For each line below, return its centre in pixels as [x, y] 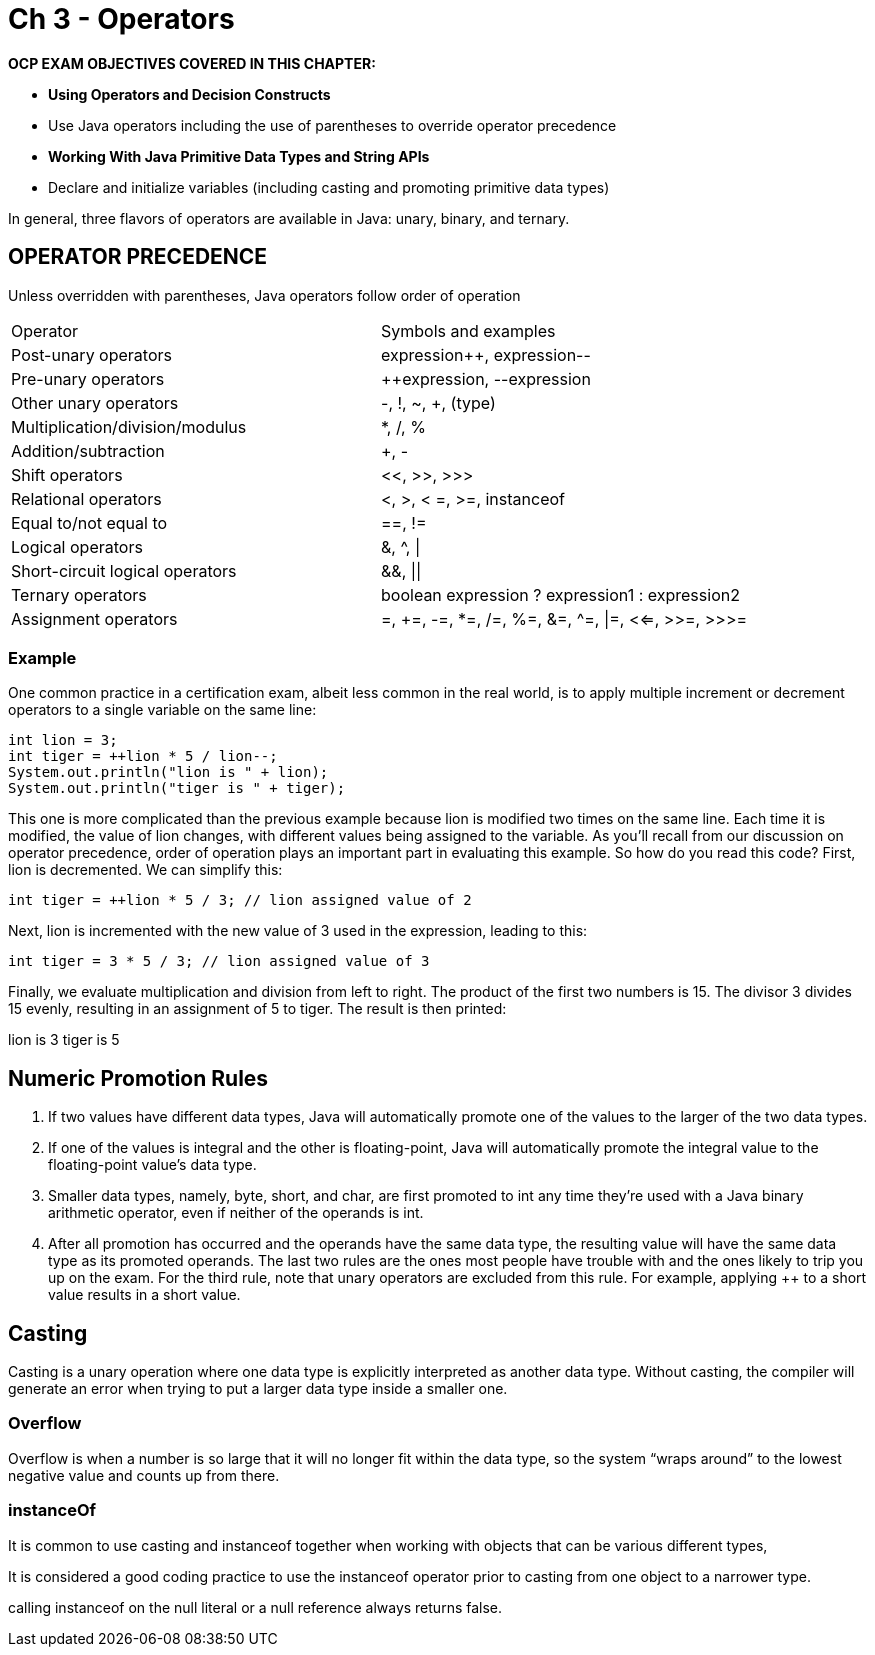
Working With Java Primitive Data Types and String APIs [239, 156]
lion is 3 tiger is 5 [64, 1040]
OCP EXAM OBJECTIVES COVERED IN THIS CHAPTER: [192, 63]
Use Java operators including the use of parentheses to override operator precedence [332, 125]
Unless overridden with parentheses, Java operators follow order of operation [264, 295]
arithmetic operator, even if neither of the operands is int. [236, 1213]
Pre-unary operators [88, 378]
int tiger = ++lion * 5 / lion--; [143, 756]
